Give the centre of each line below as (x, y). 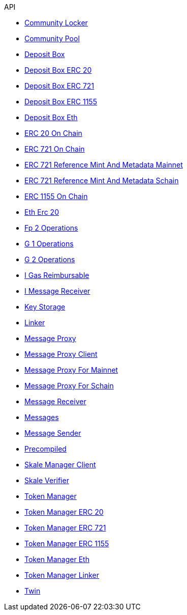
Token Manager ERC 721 (65, 528)
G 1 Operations (49, 244)
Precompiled (45, 449)
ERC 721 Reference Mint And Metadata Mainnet (104, 165)
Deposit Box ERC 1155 (61, 102)
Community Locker (56, 23)
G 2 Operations (50, 259)
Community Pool (52, 38)
